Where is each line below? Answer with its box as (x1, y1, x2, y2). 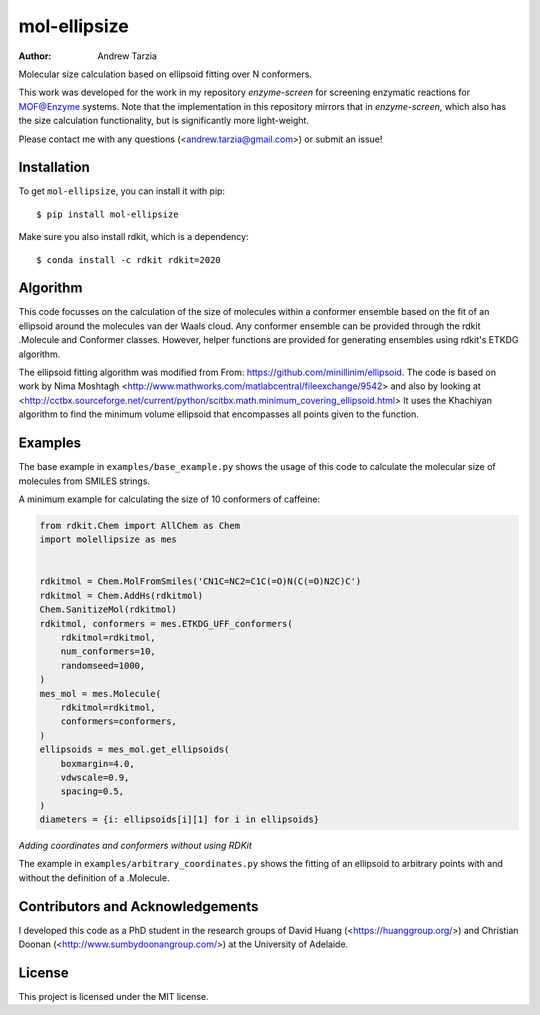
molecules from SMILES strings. (18, 475, 150, 487)
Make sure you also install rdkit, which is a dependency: (18, 231, 249, 243)
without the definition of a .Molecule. (18, 871, 170, 884)
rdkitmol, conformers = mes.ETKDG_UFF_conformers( (39, 618, 294, 629)
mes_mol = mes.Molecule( (39, 688, 162, 699)
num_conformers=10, (60, 646, 157, 657)
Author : (18, 50, 52, 62)
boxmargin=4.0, (60, 758, 135, 769)
